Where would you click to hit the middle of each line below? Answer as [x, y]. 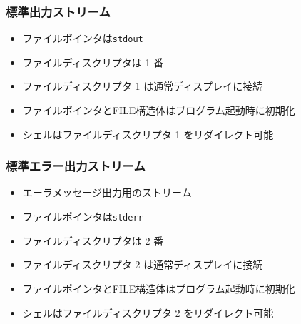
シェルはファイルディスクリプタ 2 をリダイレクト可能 [148, 312]
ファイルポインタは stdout [83, 38]
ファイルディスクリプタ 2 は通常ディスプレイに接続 [143, 264]
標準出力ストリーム [58, 11]
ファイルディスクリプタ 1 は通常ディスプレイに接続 [143, 86]
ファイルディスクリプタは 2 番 [93, 240]
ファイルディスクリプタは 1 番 [93, 62]
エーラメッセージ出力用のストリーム [107, 192]
